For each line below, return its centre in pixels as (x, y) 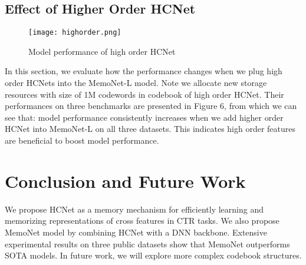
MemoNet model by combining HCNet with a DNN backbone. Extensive (136, 232)
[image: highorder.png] (75, 33)
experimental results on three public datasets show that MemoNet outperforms (147, 244)
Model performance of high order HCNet (102, 51)
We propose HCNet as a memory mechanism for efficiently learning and (134, 209)
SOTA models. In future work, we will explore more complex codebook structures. (153, 255)
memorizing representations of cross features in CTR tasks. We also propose (142, 221)
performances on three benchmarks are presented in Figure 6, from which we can (151, 106)
